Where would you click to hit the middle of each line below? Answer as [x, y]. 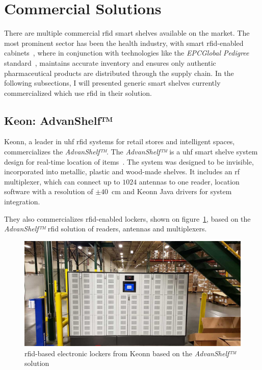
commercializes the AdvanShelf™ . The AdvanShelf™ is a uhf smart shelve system [131, 152]
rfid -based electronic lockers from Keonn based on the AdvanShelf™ [130, 353]
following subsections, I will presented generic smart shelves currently [112, 83]
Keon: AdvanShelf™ [59, 120]
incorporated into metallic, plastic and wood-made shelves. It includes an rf [122, 171]
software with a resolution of [49, 191]
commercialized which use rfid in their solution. [78, 93]
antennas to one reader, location [189, 181]
